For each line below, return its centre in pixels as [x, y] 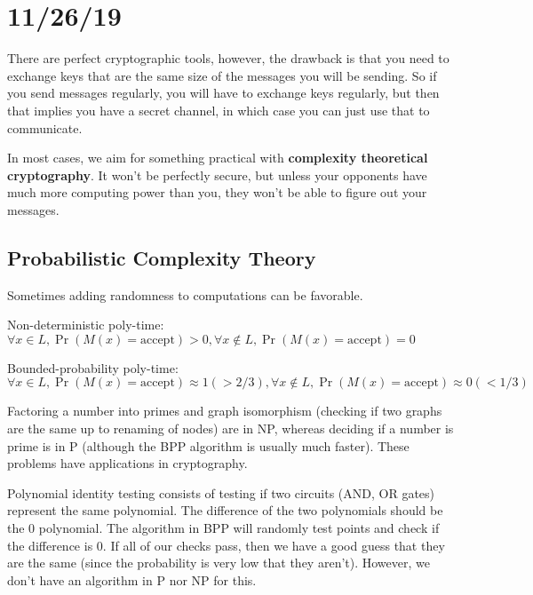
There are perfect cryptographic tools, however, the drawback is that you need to [228, 58]
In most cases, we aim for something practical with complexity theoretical [218, 158]
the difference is [50, 545]
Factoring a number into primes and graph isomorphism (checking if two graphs [225, 411]
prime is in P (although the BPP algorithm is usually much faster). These [208, 445]
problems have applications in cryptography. [127, 463]
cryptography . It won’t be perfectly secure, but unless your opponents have [217, 175]
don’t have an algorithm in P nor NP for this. [132, 579]
